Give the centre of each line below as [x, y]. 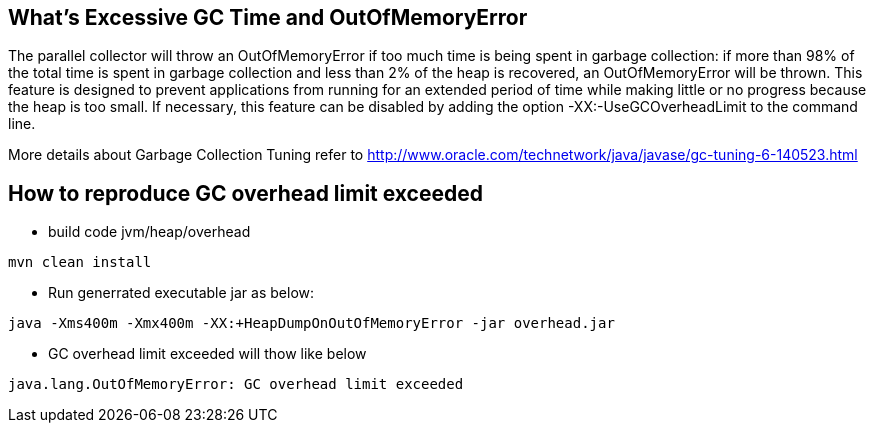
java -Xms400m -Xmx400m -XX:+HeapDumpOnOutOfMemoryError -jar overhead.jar [311, 323]
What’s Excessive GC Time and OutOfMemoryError [268, 17]
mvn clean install [80, 262]
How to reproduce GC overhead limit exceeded [245, 193]
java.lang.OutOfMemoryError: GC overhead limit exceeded [236, 384]
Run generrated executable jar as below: [181, 293]
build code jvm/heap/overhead [149, 232]
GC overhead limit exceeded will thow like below [207, 354]
